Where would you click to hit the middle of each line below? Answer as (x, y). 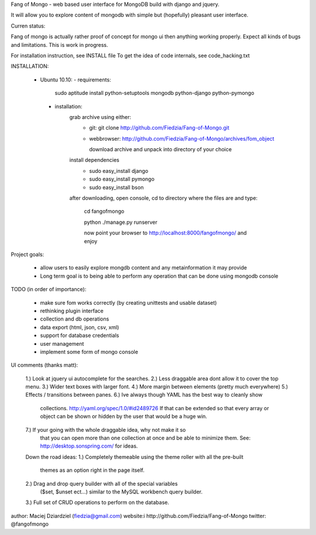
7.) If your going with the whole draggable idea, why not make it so (106, 430)
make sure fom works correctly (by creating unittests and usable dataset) (128, 302)
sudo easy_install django (119, 171)
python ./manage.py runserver (121, 222)
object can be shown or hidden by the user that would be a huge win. (124, 417)
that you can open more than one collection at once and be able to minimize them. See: (145, 438)
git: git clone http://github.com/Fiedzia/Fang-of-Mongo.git (159, 128)
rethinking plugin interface (72, 311)
